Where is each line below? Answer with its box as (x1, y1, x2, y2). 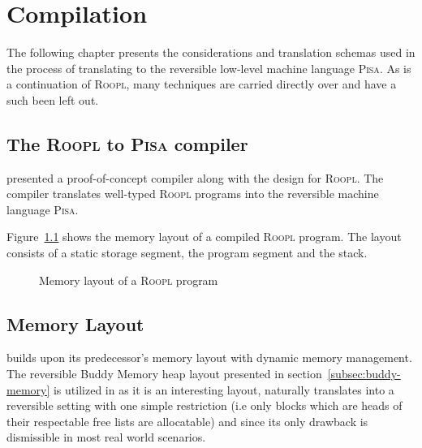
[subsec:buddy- (327, 365, 401, 382)
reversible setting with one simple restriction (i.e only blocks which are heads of (6, 397, 403, 414)
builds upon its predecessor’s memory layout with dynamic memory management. (6, 349, 412, 366)
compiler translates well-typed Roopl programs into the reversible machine (6, 185, 379, 202)
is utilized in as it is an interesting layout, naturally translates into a (53, 381, 394, 398)
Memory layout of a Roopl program (39, 271, 218, 288)
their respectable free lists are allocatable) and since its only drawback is (6, 412, 368, 429)
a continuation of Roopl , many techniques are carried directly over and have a (6, 75, 397, 93)
